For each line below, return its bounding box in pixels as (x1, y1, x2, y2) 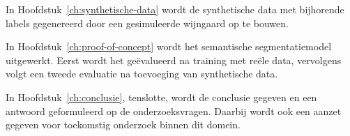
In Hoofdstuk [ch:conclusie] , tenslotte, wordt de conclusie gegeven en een (6, 89, 317, 104)
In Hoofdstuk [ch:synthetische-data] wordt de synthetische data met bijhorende (6, 2, 344, 16)
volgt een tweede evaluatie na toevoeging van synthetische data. (6, 66, 278, 81)
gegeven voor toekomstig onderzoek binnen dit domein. (6, 117, 241, 132)
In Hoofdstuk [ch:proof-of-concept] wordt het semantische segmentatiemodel (6, 39, 332, 54)
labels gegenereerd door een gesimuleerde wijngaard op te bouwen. (6, 15, 289, 30)
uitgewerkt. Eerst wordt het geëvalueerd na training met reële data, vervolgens (6, 52, 342, 67)
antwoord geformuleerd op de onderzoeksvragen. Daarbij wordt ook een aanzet (6, 103, 342, 118)
